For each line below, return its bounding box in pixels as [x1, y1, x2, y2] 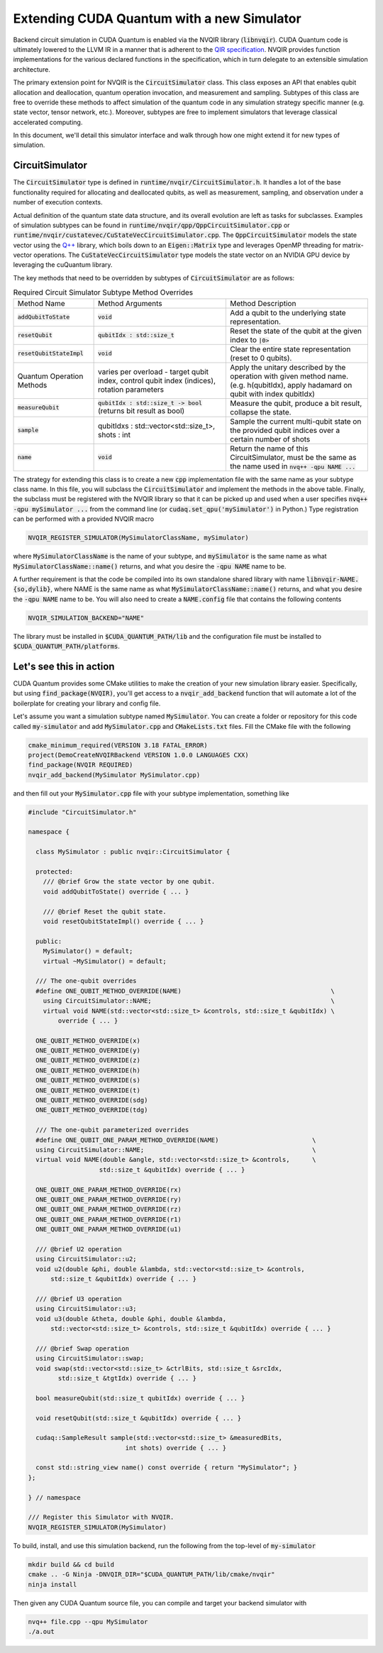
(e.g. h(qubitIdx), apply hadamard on [230, 380, 353, 390]
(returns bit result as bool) [97, 406, 185, 416]
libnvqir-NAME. [306, 575, 360, 583]
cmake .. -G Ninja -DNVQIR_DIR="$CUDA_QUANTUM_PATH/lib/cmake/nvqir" [28, 1571, 275, 1578]
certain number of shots [230, 434, 311, 444]
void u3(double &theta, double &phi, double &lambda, [35, 1314, 227, 1323]
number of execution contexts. [13, 198, 103, 207]
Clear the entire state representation [230, 344, 351, 354]
